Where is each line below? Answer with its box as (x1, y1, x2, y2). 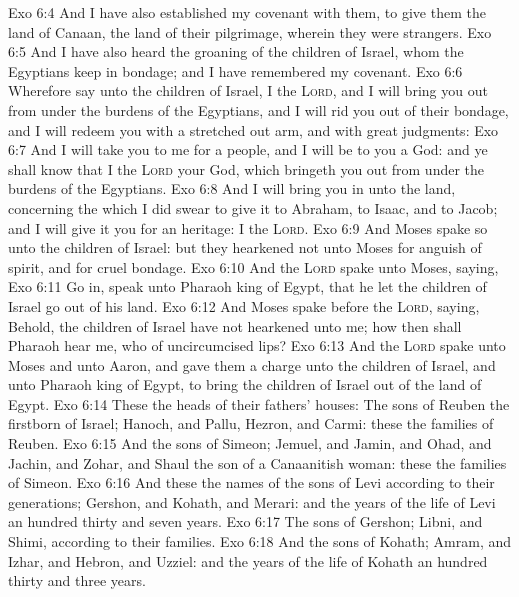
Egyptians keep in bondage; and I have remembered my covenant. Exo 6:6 (8, 60, 463, 81)
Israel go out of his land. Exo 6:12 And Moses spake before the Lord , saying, (8, 295, 480, 316)
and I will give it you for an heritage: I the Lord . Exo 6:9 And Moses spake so (8, 217, 488, 238)
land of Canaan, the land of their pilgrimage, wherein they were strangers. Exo (8, 21, 492, 42)
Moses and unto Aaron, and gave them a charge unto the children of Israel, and (8, 354, 496, 375)
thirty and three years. (8, 570, 146, 591)
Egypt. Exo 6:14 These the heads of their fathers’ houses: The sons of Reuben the (8, 393, 510, 414)
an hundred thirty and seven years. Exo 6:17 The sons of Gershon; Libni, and (8, 511, 483, 532)
